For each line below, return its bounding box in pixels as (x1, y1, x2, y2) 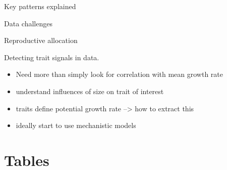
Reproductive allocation (4, 35, 78, 46)
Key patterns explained (4, 1, 76, 11)
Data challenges (4, 18, 52, 28)
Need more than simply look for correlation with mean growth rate (16, 69, 223, 79)
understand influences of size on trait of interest (16, 86, 164, 96)
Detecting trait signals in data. (4, 52, 99, 62)
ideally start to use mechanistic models (16, 120, 136, 131)
